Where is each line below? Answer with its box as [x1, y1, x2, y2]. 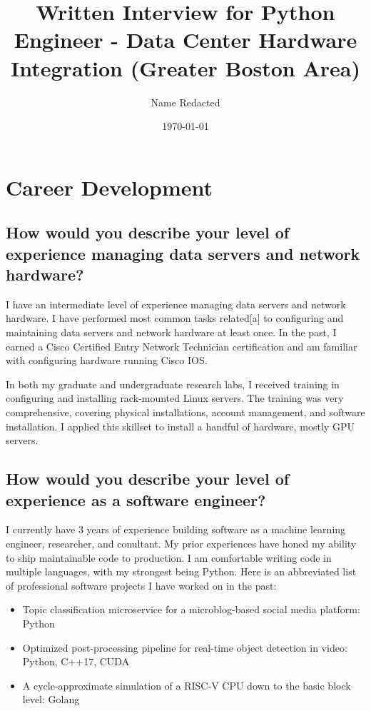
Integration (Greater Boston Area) [11, 53, 360, 82]
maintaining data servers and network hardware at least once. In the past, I [6, 325, 337, 340]
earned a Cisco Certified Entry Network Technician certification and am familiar [6, 338, 357, 353]
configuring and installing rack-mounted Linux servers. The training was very [6, 390, 344, 405]
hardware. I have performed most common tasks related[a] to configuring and [6, 311, 344, 326]
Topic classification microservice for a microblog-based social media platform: [22, 602, 360, 617]
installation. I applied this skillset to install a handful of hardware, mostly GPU [6, 418, 355, 433]
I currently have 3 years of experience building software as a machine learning [6, 522, 346, 537]
